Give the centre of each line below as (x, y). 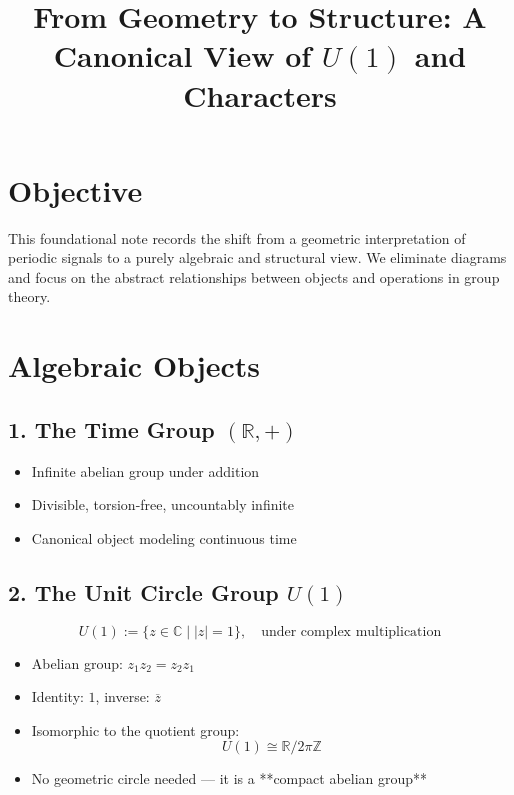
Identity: (57, 696)
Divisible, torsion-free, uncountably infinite (163, 504)
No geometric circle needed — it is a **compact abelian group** (229, 778)
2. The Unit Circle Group (143, 591)
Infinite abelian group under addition (145, 470)
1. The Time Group (111, 428)
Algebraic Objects (134, 365)
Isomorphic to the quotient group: (135, 729)
